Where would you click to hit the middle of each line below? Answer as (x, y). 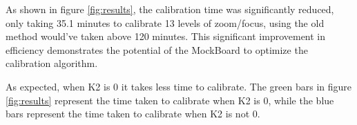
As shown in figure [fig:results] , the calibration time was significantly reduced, (170, 9)
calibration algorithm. (52, 63)
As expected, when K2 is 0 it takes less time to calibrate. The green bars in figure (179, 86)
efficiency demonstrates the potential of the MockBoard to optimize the (157, 49)
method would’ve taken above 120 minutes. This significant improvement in (166, 36)
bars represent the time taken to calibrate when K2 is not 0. (133, 114)
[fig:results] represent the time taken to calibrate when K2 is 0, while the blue (170, 100)
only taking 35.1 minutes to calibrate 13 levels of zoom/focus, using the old (165, 22)
